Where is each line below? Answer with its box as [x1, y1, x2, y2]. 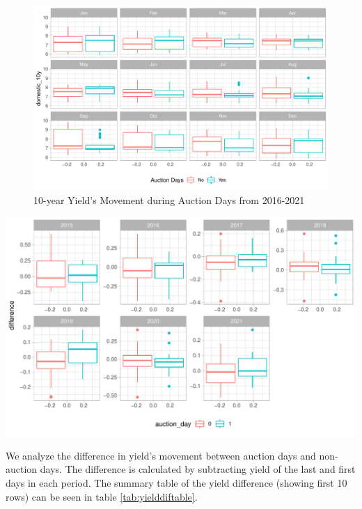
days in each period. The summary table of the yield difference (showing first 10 [6, 475, 347, 490]
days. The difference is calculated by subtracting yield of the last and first [40, 462, 356, 476]
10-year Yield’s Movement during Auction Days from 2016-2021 [33, 192, 305, 207]
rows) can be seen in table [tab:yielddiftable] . [6, 489, 198, 503]
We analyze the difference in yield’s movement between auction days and [6, 448, 316, 462]
